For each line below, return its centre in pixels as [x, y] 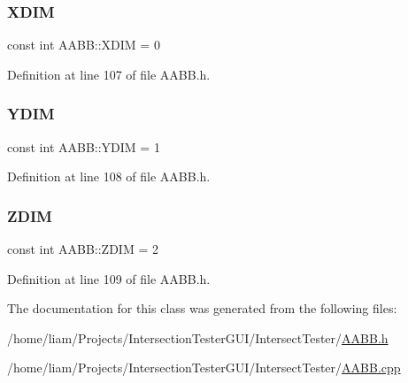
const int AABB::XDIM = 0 [84, 45]
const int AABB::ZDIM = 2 [83, 249]
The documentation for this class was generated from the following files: [202, 308]
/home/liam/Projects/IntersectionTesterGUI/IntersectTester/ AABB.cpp [204, 368]
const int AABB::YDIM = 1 [84, 146]
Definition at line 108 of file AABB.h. [109, 176]
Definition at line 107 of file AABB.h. [109, 74]
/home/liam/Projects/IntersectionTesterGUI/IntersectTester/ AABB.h [198, 337]
